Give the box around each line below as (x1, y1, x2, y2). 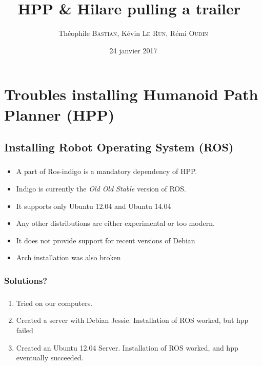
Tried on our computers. (16, 297, 93, 308)
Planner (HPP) (4, 104, 115, 125)
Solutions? (4, 274, 48, 286)
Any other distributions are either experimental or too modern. (16, 218, 215, 228)
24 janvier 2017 (109, 45, 157, 55)
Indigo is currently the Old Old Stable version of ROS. (16, 183, 186, 194)
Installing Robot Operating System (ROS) (4, 139, 234, 155)
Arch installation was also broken (16, 252, 121, 263)
